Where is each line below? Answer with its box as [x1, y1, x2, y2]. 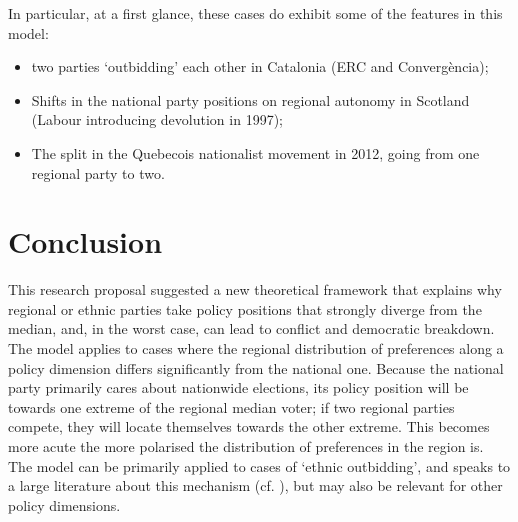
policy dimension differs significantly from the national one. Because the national [8, 357, 504, 378]
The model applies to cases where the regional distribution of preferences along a [8, 338, 504, 359]
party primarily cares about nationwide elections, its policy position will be [8, 377, 469, 398]
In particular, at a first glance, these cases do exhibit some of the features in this [8, 3, 503, 23]
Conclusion [8, 221, 163, 262]
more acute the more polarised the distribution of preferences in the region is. [8, 436, 484, 457]
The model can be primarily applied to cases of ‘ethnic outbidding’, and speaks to [8, 455, 511, 476]
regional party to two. [31, 162, 165, 183]
